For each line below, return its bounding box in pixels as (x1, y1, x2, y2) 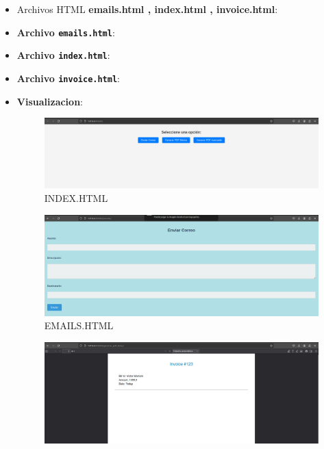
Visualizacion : (16, 94, 83, 108)
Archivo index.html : (16, 48, 110, 62)
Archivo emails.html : (16, 25, 115, 39)
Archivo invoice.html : (16, 70, 120, 85)
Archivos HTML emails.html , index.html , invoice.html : (16, 2, 278, 16)
